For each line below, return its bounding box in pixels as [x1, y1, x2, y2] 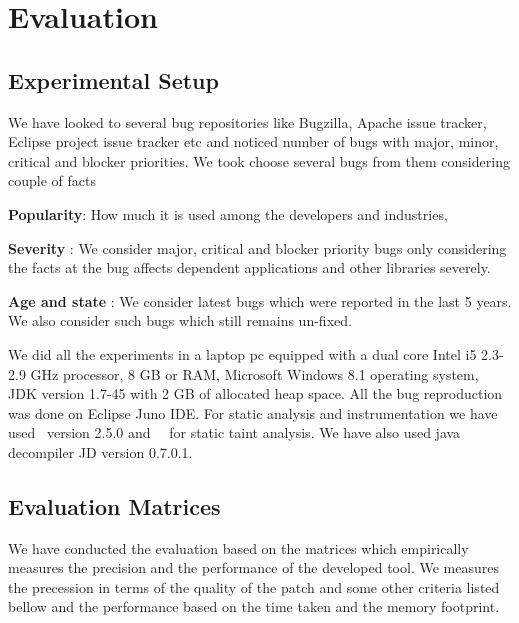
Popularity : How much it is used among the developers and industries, [8, 203, 448, 224]
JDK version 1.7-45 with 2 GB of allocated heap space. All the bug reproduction [8, 383, 503, 404]
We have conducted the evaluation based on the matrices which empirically [8, 537, 469, 558]
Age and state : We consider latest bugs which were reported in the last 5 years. [8, 290, 512, 311]
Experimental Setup [8, 64, 219, 95]
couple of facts [8, 170, 96, 191]
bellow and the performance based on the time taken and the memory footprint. [8, 596, 500, 617]
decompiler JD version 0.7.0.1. [8, 441, 193, 462]
